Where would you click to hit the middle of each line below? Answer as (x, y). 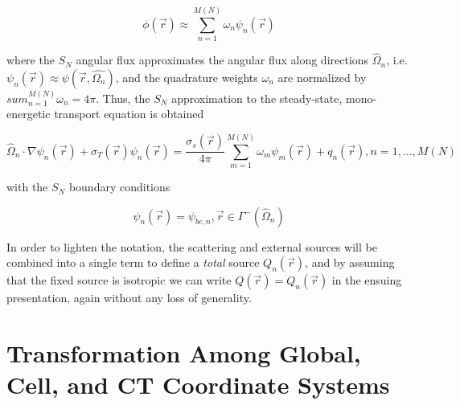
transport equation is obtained (129, 114)
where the (31, 60)
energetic (29, 114)
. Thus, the (123, 98)
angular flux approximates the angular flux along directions (222, 60)
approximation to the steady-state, (257, 98)
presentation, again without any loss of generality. (129, 298)
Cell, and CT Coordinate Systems (198, 385)
